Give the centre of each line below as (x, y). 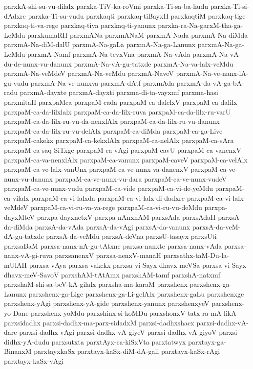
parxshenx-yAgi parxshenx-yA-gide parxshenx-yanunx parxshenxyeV (107, 303)
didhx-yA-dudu (27, 341)
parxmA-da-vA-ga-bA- (210, 82)
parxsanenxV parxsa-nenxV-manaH (108, 255)
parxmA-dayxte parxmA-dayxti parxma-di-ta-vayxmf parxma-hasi (119, 92)
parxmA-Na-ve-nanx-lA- (212, 73)
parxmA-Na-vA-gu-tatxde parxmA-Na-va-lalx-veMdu (154, 63)
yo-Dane (16, 313)
